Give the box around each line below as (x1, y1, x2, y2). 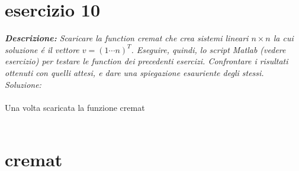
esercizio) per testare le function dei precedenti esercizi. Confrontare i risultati (5, 55, 288, 67)
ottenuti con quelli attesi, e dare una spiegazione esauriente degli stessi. (5, 66, 264, 78)
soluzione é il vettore (5, 43, 79, 55)
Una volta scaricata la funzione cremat (5, 101, 145, 113)
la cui (273, 32, 294, 44)
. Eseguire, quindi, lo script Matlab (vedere (131, 43, 286, 55)
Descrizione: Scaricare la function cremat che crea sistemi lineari (5, 32, 249, 44)
